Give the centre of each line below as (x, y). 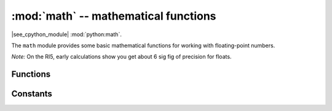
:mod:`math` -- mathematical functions (114, 16)
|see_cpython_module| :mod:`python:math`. (67, 34)
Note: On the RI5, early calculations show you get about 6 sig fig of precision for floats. (121, 57)
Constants (32, 94)
